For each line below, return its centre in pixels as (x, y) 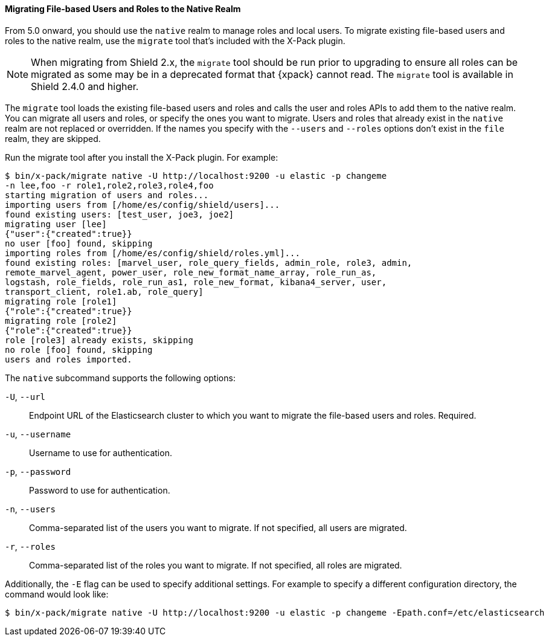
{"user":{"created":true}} (69, 234)
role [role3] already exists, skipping (99, 340)
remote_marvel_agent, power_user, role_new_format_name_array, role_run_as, (191, 272)
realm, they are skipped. (53, 138)
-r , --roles (30, 546)
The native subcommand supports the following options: (120, 378)
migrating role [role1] (61, 301)
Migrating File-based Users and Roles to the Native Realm (123, 9)
